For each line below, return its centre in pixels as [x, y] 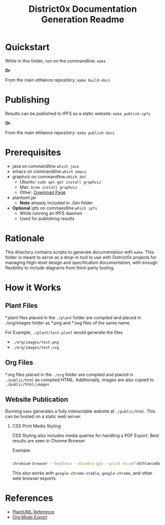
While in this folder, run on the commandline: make [55, 61]
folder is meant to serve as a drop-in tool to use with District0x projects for [81, 257]
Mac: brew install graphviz [49, 187]
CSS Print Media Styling [36, 426]
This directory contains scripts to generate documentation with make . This [80, 252]
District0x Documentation [83, 9]
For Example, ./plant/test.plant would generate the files [64, 332]
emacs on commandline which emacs [49, 171]
